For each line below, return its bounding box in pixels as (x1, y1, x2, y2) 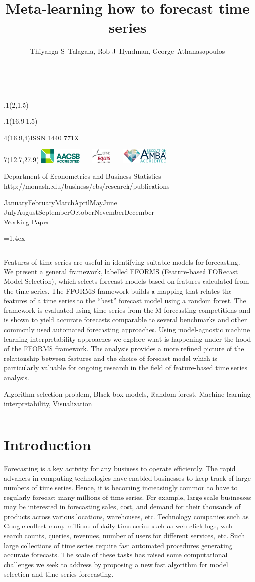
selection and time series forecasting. (4, 569, 114, 579)
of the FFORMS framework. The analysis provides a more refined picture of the (4, 343, 244, 354)
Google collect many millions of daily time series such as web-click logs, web (4, 521, 232, 531)
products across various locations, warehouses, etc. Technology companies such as (4, 511, 249, 521)
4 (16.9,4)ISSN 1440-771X (4, 132, 79, 142)
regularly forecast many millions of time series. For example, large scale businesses (4, 492, 251, 502)
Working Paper (4, 216, 50, 226)
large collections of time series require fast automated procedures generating (4, 540, 232, 550)
